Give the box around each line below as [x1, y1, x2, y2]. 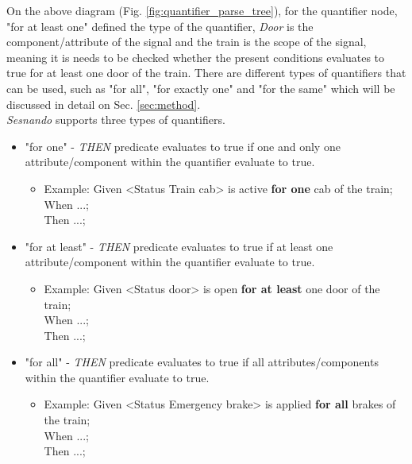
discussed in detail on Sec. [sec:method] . [6, 95, 201, 112]
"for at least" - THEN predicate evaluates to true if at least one [25, 238, 333, 254]
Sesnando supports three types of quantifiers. [6, 111, 225, 128]
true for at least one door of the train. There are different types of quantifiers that [6, 64, 406, 81]
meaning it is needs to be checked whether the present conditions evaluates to [6, 48, 385, 65]
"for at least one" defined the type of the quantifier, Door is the [6, 17, 314, 34]
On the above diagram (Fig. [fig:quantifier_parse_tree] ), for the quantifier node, [6, 2, 398, 18]
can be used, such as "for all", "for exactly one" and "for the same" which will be [6, 79, 395, 96]
